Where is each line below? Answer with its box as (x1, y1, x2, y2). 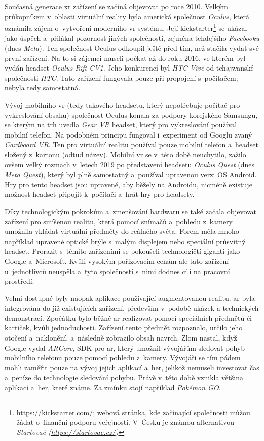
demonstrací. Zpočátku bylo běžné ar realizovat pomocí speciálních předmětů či (5, 312, 252, 323)
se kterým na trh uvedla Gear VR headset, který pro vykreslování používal (5, 119, 237, 130)
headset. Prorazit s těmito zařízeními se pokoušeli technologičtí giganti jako (5, 246, 240, 256)
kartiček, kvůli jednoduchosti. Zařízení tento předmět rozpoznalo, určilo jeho (5, 322, 243, 333)
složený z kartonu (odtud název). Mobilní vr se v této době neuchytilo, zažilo (5, 149, 246, 159)
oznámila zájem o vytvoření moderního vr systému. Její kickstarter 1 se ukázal (5, 21, 247, 33)
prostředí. (5, 276, 34, 286)
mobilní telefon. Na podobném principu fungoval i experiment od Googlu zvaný (5, 129, 252, 140)
